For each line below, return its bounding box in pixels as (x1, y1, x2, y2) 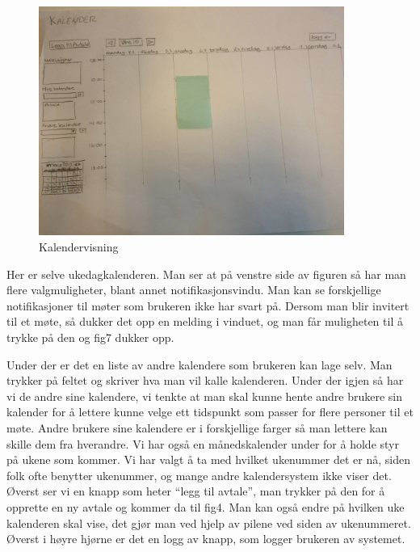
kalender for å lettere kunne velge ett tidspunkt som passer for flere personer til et (6, 403, 414, 420)
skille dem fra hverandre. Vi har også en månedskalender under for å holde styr (6, 435, 399, 452)
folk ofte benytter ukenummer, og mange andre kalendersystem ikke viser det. (6, 466, 392, 483)
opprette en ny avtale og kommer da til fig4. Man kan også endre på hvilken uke (6, 498, 405, 515)
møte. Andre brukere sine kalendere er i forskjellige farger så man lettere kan (6, 419, 388, 436)
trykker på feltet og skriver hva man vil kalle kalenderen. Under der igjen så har (6, 372, 404, 389)
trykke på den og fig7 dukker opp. (6, 329, 174, 346)
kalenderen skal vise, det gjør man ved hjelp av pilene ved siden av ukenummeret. (6, 514, 411, 531)
